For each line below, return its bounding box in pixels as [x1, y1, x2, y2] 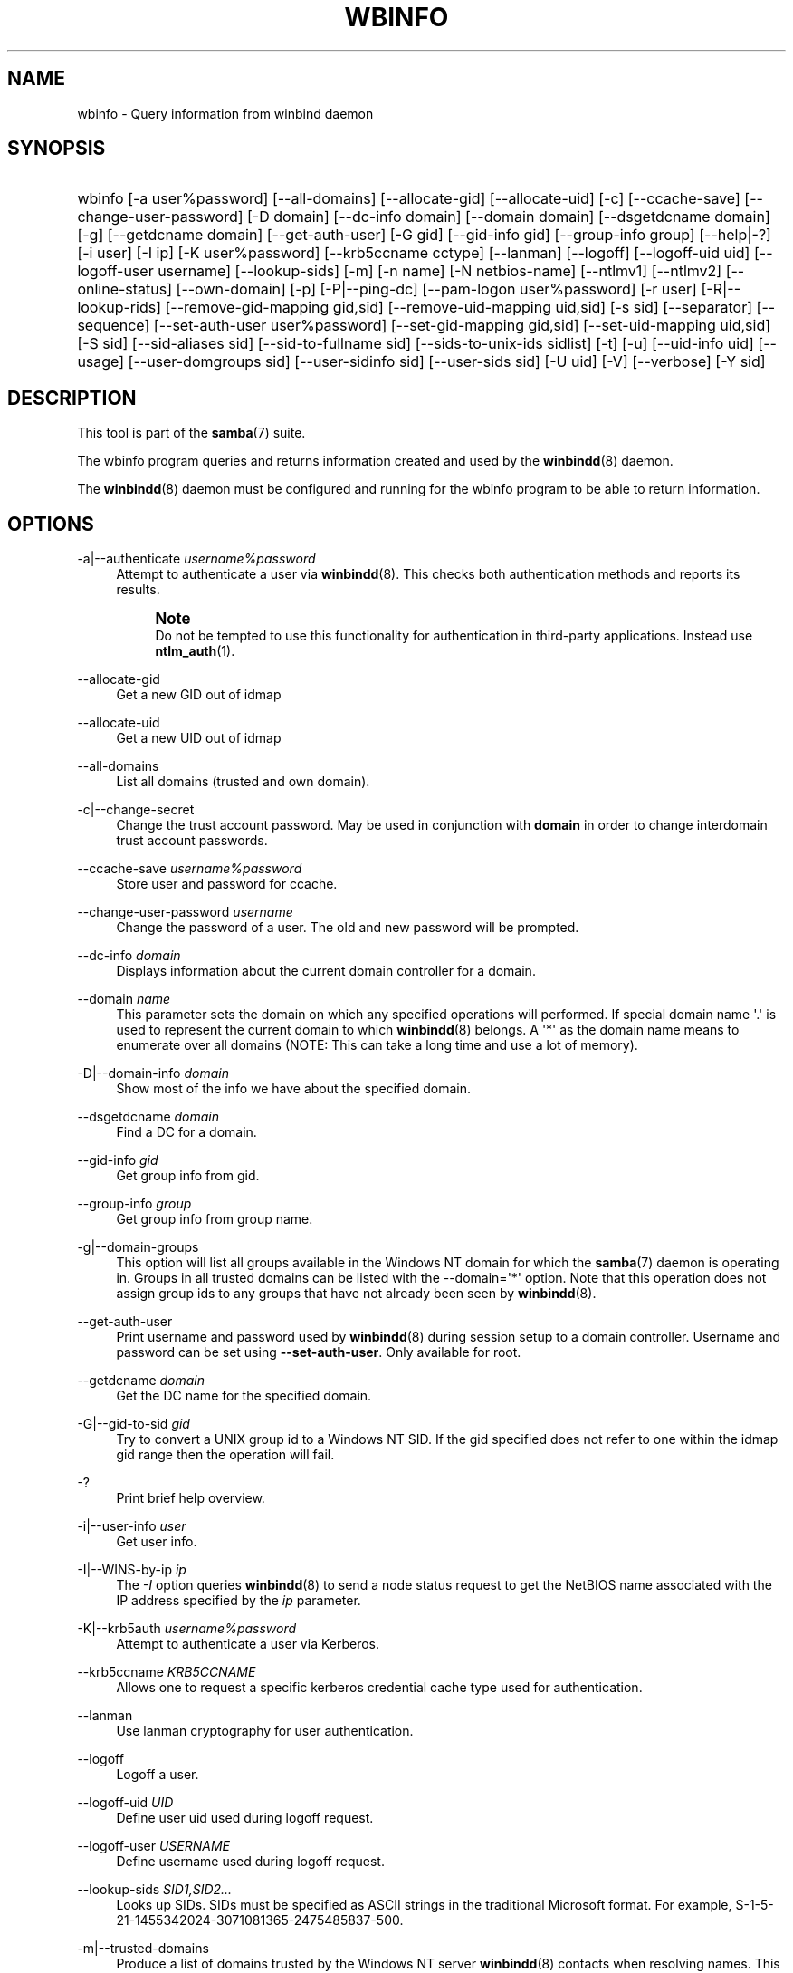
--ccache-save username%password [77, 861, 302, 877]
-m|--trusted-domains [77, 1940, 209, 1957]
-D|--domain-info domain [77, 1065, 229, 1082]
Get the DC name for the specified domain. [116, 1388, 372, 1404]
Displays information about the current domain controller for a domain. [116, 963, 536, 979]
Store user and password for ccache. [116, 876, 338, 892]
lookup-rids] [77, 298, 161, 317]
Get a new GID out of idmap [116, 687, 282, 703]
